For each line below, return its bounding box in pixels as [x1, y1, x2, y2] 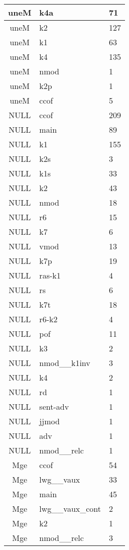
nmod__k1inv [39, 357, 90, 369]
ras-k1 [39, 269, 61, 281]
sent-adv [39, 401, 69, 412]
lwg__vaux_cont [39, 503, 101, 514]
